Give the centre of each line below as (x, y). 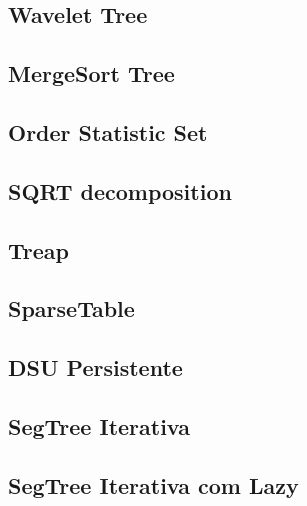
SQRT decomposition (120, 190)
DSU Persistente (95, 367)
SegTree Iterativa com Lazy (153, 484)
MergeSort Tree (91, 73)
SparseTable (71, 308)
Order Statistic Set (108, 131)
